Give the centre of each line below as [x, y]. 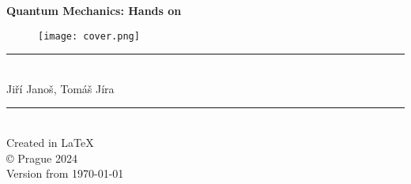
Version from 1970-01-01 [65, 173]
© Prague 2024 [42, 158]
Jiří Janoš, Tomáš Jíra [60, 88]
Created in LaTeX [50, 143]
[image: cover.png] [89, 36]
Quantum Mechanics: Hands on [94, 10]
